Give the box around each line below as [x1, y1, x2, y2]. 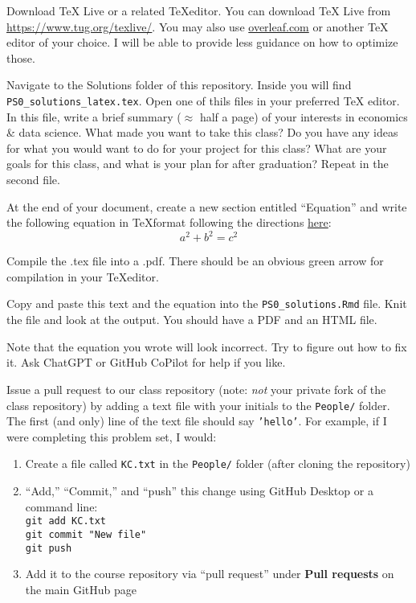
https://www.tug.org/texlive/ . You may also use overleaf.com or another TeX [6, 18, 389, 35]
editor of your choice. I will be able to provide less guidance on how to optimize [6, 34, 398, 51]
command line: [25, 498, 98, 515]
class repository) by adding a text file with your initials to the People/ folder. [6, 396, 390, 413]
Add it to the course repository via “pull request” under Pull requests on [25, 565, 394, 582]
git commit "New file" [25, 528, 147, 540]
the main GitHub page [25, 580, 137, 597]
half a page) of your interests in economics [199, 108, 408, 125]
